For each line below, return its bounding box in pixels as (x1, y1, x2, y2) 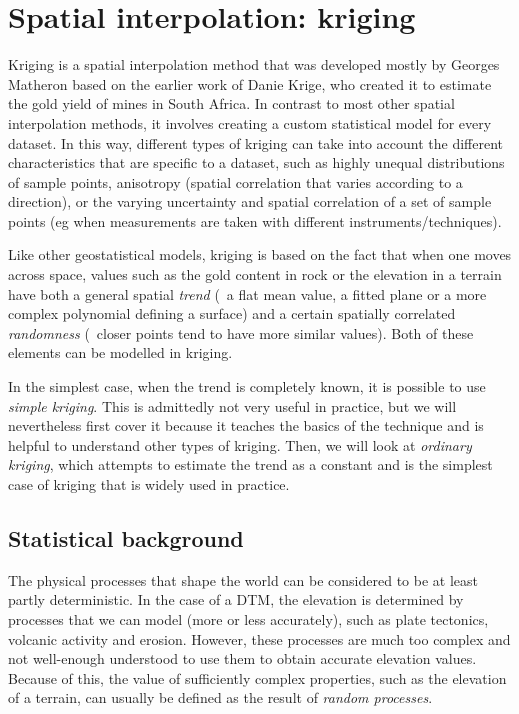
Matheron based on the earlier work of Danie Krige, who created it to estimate (8, 73, 492, 94)
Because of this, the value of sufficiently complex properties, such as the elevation (8, 667, 507, 688)
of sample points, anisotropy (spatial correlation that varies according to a (8, 171, 463, 192)
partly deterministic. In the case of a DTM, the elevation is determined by (8, 589, 464, 610)
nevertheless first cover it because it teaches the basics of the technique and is (8, 415, 484, 436)
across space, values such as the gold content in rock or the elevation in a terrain (8, 264, 502, 285)
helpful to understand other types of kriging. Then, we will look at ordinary (8, 434, 472, 455)
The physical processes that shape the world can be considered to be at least (8, 569, 478, 590)
